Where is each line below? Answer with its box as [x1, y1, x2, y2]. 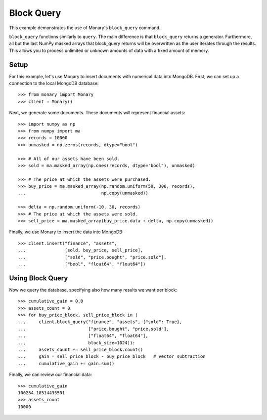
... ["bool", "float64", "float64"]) [18, 261, 146, 267]
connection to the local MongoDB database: [9, 81, 99, 86]
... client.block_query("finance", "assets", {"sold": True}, [18, 319, 182, 325]
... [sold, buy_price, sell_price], [18, 248, 143, 253]
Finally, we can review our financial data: [9, 372, 92, 378]
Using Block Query [9, 274, 68, 282]
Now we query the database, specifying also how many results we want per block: [9, 287, 178, 293]
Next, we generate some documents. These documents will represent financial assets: [9, 110, 185, 116]
